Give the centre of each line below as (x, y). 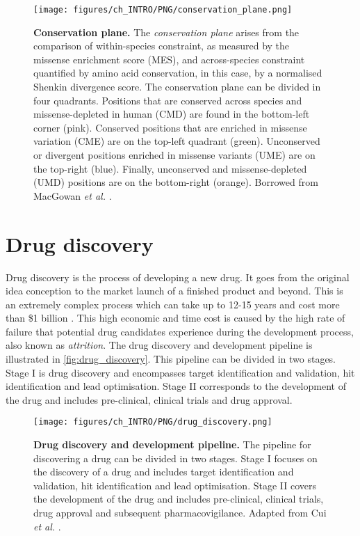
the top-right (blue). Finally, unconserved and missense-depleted (170, 168)
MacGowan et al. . (73, 195)
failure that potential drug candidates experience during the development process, (180, 331)
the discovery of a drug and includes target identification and (164, 472)
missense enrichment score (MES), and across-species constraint (169, 59)
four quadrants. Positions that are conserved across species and (168, 100)
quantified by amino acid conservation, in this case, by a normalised (178, 73)
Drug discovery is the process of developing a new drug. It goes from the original (178, 277)
